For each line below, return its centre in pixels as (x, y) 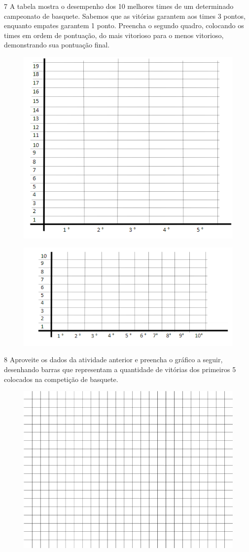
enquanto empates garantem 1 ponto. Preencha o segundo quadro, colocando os (124, 25)
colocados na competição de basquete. (61, 379)
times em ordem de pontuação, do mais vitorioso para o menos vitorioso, (114, 35)
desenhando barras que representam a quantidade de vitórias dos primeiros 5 (120, 369)
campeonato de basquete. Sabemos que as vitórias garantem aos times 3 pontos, (125, 16)
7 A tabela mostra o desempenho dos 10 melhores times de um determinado (119, 6)
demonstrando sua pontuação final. (57, 45)
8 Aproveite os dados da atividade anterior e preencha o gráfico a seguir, (113, 360)
